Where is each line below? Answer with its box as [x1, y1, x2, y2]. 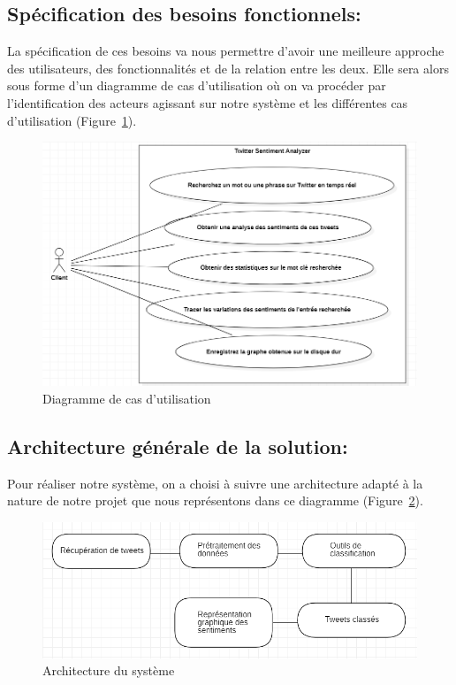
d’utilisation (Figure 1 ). [7, 111, 137, 129]
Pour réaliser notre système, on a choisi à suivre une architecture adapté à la [7, 473, 423, 492]
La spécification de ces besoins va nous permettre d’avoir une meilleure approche [7, 42, 445, 60]
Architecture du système [42, 661, 175, 680]
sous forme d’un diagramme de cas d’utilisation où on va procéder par [7, 76, 386, 95]
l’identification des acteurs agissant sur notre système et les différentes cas [7, 93, 408, 112]
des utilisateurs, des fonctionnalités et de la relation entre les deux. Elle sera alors [7, 58, 449, 77]
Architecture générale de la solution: [7, 432, 348, 459]
